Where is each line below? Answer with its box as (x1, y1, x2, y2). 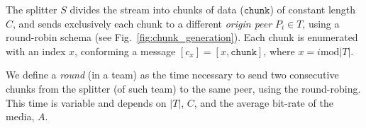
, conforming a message (74, 43, 176, 58)
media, (6, 109, 35, 124)
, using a (302, 16, 340, 30)
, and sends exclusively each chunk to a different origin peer (13, 16, 272, 30)
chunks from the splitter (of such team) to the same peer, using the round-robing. (6, 81, 361, 95)
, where (263, 43, 295, 58)
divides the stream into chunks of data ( (70, 2, 244, 16)
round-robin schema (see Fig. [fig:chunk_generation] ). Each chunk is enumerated (6, 30, 358, 45)
